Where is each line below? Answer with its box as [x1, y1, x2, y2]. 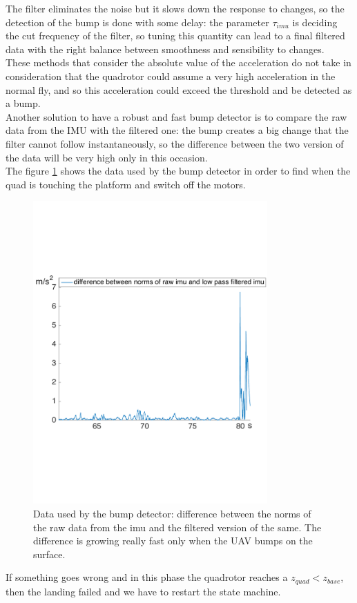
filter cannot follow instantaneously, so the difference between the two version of [6, 136, 344, 150]
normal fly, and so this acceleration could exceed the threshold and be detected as [6, 82, 352, 97]
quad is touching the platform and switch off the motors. [6, 177, 246, 191]
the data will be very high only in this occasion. [6, 150, 208, 164]
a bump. [6, 96, 41, 110]
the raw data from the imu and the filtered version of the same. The [33, 520, 322, 534]
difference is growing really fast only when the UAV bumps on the [33, 533, 313, 548]
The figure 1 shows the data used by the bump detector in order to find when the [6, 164, 351, 178]
